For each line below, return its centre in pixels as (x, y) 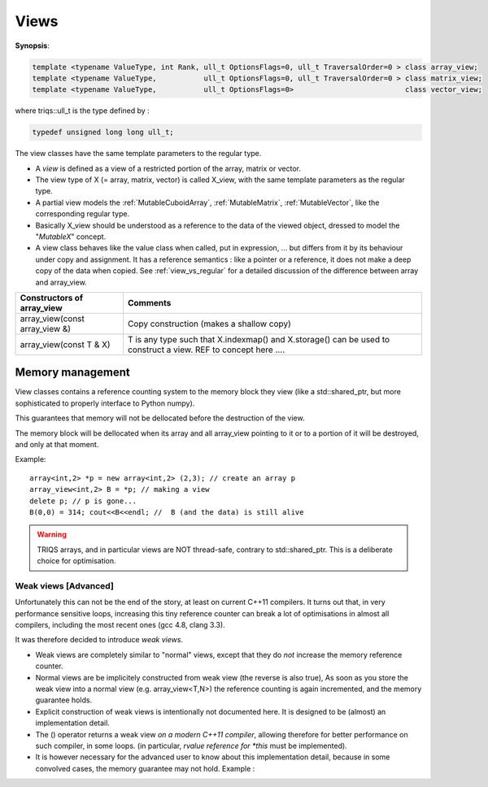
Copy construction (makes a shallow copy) (209, 324)
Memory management (72, 373)
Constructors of (52, 298)
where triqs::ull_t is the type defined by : (82, 111)
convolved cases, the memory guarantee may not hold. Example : (145, 768)
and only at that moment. (57, 445)
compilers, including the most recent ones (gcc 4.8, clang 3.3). (120, 625)
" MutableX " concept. (71, 237)
